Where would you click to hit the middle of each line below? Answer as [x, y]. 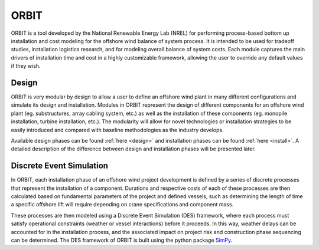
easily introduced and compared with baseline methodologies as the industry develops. [117, 130]
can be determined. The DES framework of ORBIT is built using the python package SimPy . [122, 240]
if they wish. [26, 66]
